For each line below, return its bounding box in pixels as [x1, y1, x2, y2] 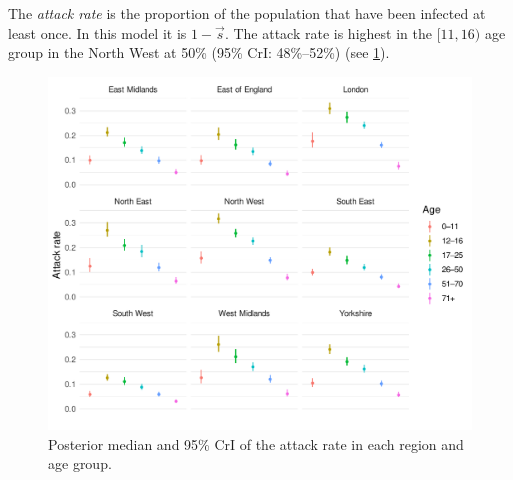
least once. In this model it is [8, 22, 187, 43]
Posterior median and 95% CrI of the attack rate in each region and [48, 433, 464, 454]
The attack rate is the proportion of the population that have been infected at [8, 3, 486, 23]
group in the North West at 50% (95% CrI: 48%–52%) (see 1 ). [8, 42, 390, 63]
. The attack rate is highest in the [224, 22, 432, 43]
